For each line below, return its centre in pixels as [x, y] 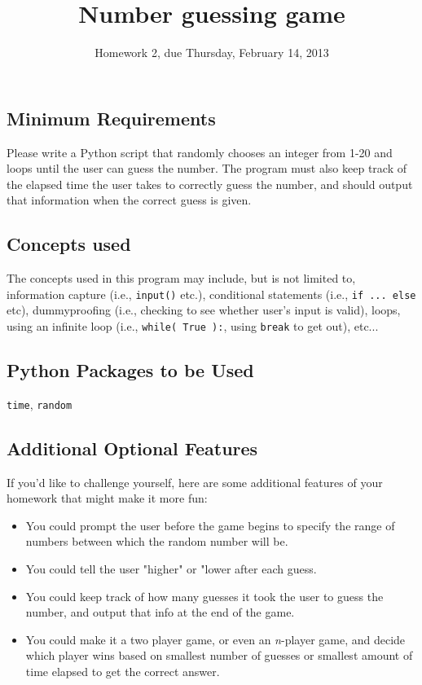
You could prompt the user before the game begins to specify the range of [210, 525]
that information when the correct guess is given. [129, 200]
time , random [40, 404]
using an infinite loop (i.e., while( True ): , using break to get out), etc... [193, 325]
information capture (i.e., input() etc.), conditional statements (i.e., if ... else [211, 294]
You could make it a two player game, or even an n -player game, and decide [215, 639]
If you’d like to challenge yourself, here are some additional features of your [195, 482]
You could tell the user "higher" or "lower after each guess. [171, 569]
